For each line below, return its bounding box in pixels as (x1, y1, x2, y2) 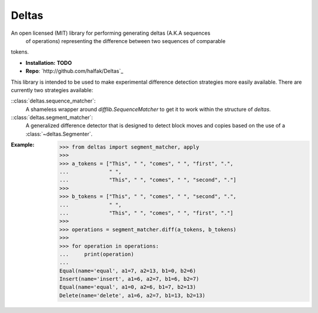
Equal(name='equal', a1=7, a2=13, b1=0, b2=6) (59, 267, 197, 274)
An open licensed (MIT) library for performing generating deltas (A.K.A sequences (11, 29, 211, 37)
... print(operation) (59, 251, 134, 258)
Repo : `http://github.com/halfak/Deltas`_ (25, 68, 124, 75)
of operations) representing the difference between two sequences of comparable (25, 37, 226, 44)
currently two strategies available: (11, 86, 94, 94)
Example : (11, 141, 35, 149)
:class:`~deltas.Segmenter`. (25, 130, 92, 137)
